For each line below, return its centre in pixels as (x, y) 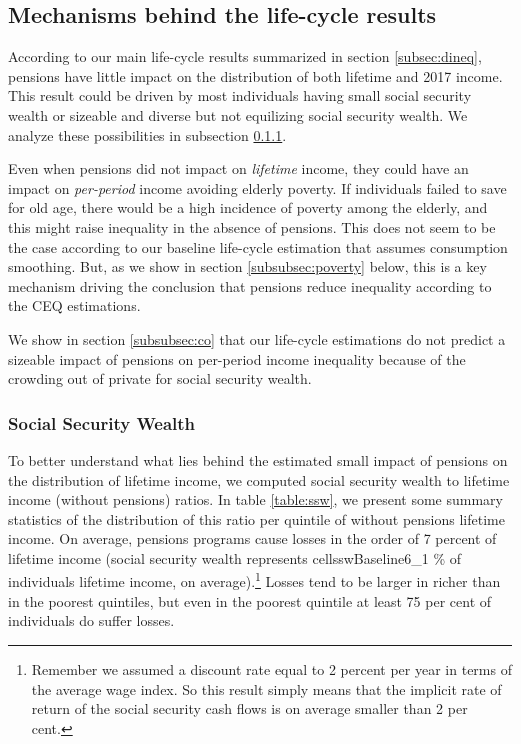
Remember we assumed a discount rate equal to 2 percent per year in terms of (271, 668)
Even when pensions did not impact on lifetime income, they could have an (238, 168)
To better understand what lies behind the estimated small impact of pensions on (258, 459)
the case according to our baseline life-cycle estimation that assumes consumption (258, 246)
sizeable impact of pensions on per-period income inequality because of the (237, 358)
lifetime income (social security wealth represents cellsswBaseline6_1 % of (235, 557)
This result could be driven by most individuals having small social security (240, 95)
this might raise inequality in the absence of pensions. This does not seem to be (252, 226)
